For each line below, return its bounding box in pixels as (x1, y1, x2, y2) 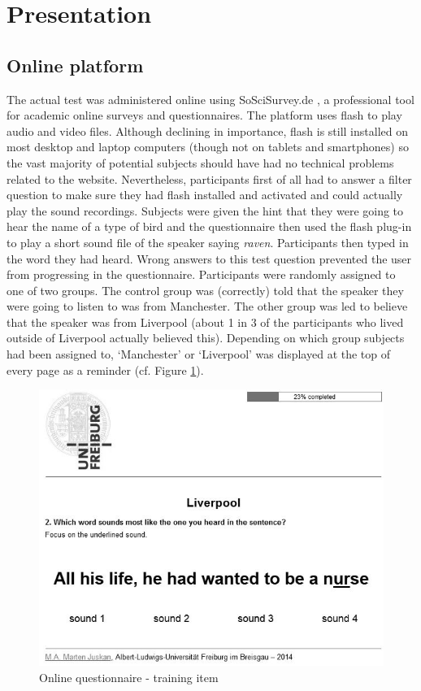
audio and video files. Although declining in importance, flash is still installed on (7, 122, 408, 139)
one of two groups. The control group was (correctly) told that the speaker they (7, 281, 404, 298)
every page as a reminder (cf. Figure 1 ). (7, 361, 204, 378)
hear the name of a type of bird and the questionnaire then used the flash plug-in (7, 218, 412, 235)
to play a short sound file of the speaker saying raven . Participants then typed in (7, 233, 409, 250)
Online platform (7, 52, 144, 77)
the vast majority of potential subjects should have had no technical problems (7, 154, 394, 171)
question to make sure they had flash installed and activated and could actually (7, 186, 403, 203)
